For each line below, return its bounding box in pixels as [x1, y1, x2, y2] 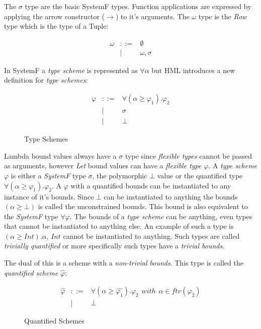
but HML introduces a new [151, 64, 235, 75]
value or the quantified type [157, 170, 243, 180]
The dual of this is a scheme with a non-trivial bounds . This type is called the [4, 257, 243, 268]
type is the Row [198, 11, 247, 21]
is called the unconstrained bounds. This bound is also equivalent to [38, 201, 248, 212]
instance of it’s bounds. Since [4, 191, 94, 202]
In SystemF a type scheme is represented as [4, 64, 138, 75]
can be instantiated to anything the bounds [104, 191, 238, 202]
